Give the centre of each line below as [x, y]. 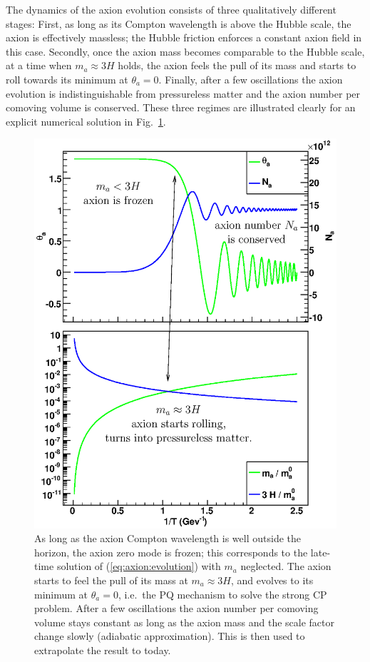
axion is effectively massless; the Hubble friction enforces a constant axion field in [184, 37]
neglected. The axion [286, 566]
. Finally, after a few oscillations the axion [251, 79]
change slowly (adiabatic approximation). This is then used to [170, 636]
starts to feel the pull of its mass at [111, 580]
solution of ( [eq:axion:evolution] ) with [139, 566]
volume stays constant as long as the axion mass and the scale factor [184, 622]
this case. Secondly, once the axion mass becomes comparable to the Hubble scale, [185, 51]
